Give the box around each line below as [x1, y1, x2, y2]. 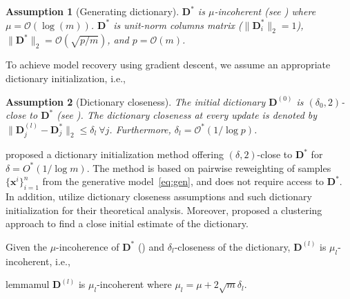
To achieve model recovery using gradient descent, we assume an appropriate [6, 57, 331, 72]
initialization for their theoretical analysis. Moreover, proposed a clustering [6, 202, 322, 217]
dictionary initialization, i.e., [6, 70, 126, 85]
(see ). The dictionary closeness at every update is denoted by [57, 108, 318, 122]
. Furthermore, [109, 122, 171, 136]
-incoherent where [97, 277, 172, 291]
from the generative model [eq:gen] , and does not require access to [42, 174, 324, 189]
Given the [6, 239, 47, 253]
